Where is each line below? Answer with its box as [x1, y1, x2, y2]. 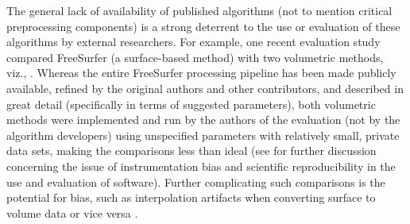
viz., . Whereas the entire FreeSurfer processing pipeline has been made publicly [6, 64, 396, 81]
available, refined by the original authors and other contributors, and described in [6, 79, 404, 96]
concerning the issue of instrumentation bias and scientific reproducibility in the [6, 157, 396, 174]
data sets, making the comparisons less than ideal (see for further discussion [6, 142, 377, 159]
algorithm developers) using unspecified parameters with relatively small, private [6, 126, 400, 143]
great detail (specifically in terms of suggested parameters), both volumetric [6, 95, 376, 112]
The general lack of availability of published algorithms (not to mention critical [6, 2, 393, 18]
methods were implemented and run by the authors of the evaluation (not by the [6, 111, 400, 128]
